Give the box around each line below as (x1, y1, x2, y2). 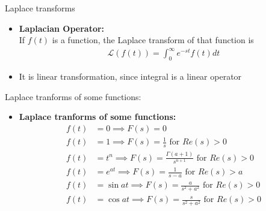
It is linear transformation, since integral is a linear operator (19, 70, 242, 83)
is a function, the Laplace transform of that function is (52, 34, 254, 46)
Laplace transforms (5, 2, 75, 14)
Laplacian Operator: (19, 22, 105, 34)
